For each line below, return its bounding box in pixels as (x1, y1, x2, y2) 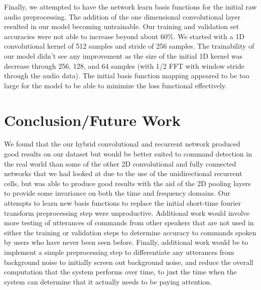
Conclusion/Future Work (4, 109, 181, 130)
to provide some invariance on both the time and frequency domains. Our (4, 188, 230, 198)
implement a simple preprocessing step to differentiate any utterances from (4, 247, 234, 257)
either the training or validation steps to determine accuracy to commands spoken (4, 227, 256, 237)
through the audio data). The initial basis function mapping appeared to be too (4, 70, 249, 81)
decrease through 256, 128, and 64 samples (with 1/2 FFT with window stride (4, 60, 244, 71)
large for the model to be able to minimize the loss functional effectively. (4, 80, 227, 90)
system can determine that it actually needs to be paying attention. (4, 276, 212, 286)
